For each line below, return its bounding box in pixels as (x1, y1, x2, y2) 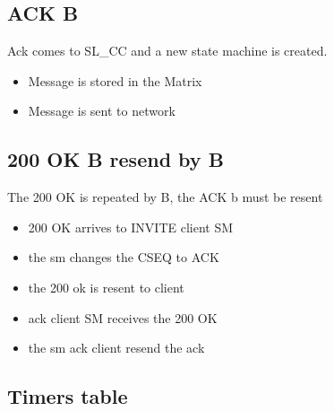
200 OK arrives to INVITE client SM (28, 217, 234, 236)
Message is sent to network (28, 101, 176, 120)
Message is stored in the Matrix (28, 71, 202, 90)
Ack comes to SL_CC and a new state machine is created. (7, 41, 328, 60)
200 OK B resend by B (7, 145, 224, 173)
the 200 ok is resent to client (28, 277, 184, 296)
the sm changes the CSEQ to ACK (28, 248, 219, 267)
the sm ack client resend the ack (28, 338, 205, 357)
